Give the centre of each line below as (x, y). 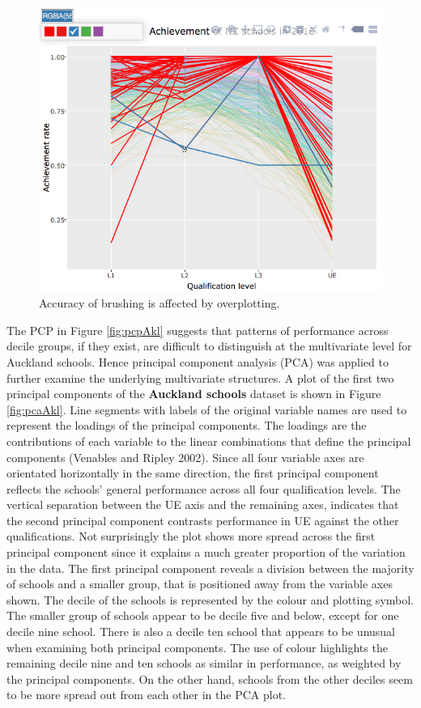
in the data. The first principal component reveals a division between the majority (210, 568)
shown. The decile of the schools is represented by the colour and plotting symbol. (210, 599)
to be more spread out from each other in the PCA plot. (146, 695)
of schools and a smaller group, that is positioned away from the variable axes (200, 584)
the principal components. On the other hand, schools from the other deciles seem (210, 678)
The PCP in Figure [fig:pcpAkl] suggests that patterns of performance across (198, 330)
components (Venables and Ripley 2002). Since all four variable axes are (185, 457)
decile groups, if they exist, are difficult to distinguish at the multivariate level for (209, 346)
